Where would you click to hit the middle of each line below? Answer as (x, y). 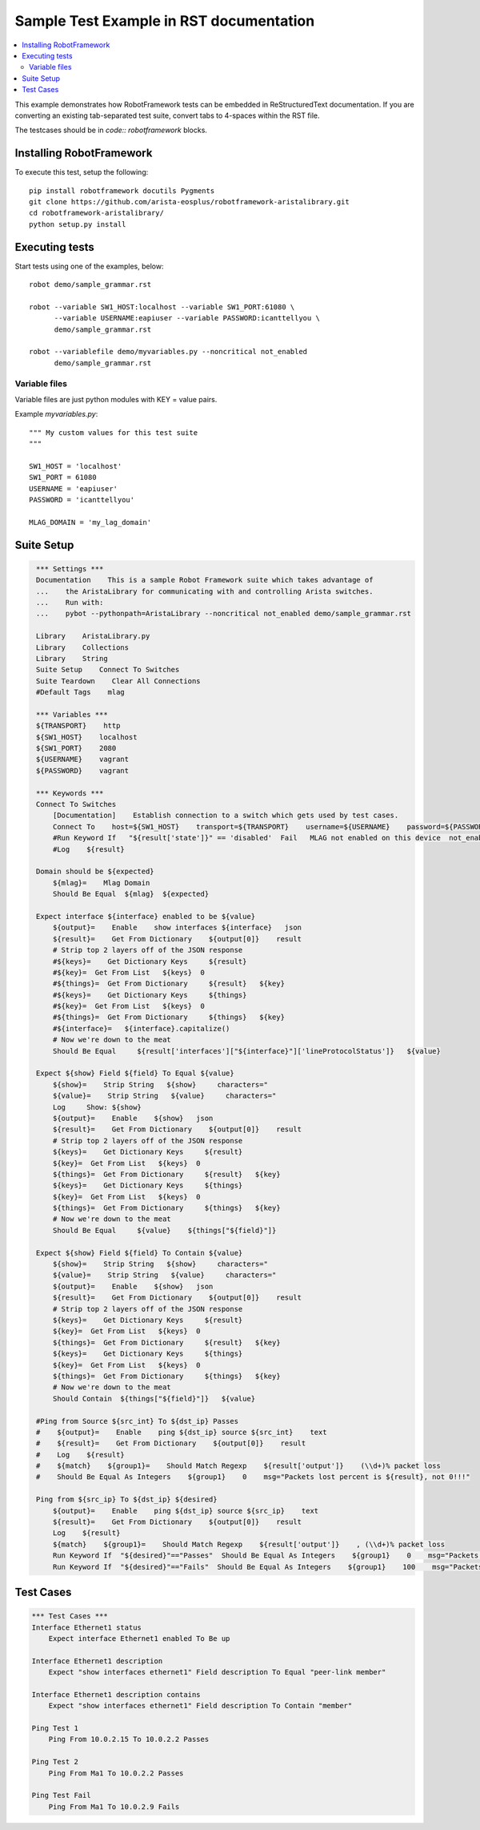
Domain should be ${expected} (96, 872)
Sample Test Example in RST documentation (165, 21)
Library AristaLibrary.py (93, 636)
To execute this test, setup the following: (82, 172)
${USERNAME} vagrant (83, 760)
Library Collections (83, 647)
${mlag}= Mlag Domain (101, 883)
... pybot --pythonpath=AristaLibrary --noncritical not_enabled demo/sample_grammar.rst (224, 614)
